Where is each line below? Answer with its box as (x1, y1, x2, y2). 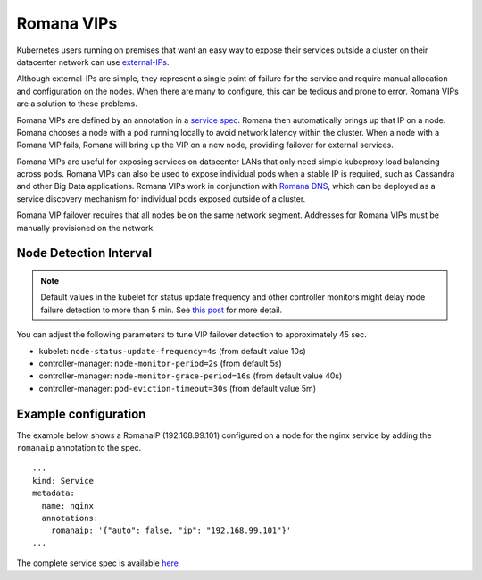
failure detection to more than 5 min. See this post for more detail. (40, 304, 283, 315)
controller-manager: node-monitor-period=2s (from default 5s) (38, 358, 283, 369)
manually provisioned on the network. (16, 222, 155, 233)
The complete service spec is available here (16, 558, 179, 568)
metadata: (32, 488, 75, 499)
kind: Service (32, 476, 94, 485)
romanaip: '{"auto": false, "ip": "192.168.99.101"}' (50, 526, 292, 535)
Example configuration (16, 406, 146, 421)
